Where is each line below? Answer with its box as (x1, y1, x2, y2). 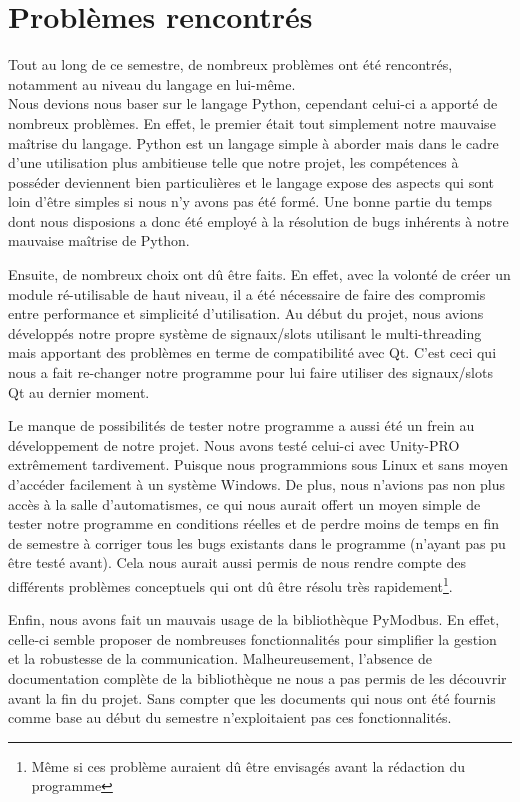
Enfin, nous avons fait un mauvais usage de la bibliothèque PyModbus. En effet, (8, 609, 500, 630)
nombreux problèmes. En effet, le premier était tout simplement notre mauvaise (8, 112, 496, 133)
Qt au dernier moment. (8, 381, 150, 402)
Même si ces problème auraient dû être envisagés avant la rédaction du (31, 755, 466, 776)
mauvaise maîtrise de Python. (8, 230, 190, 251)
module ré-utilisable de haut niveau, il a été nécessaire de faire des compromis (8, 283, 486, 304)
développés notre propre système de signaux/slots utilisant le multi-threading (8, 322, 482, 343)
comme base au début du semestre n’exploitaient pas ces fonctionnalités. (8, 707, 452, 728)
